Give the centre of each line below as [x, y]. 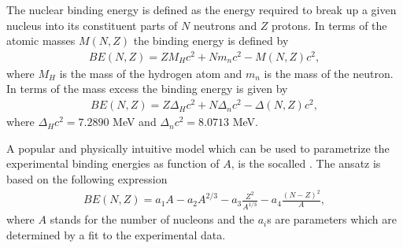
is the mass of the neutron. [329, 73]
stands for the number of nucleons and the [152, 219]
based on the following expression [87, 178]
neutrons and [225, 25]
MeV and [135, 122]
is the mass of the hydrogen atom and [151, 73]
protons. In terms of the [329, 25]
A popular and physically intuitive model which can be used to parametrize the [198, 148]
